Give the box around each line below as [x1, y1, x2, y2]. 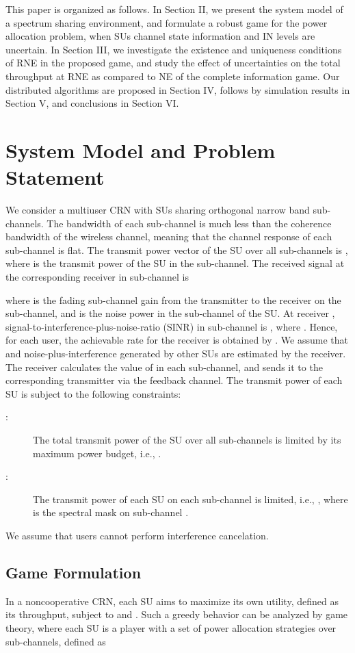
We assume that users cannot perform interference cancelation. [5, 528, 269, 542]
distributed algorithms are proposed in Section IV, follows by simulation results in [5, 82, 350, 97]
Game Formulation [5, 561, 142, 582]
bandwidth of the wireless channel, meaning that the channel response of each [5, 229, 332, 244]
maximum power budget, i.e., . [33, 446, 161, 460]
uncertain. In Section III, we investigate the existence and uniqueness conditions [5, 42, 342, 56]
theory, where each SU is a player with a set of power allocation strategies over [5, 620, 337, 635]
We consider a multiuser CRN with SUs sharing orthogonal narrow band [5, 203, 310, 217]
